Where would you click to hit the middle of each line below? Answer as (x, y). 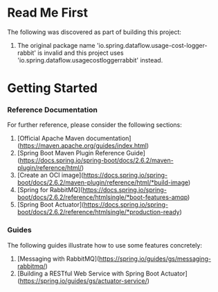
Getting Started (53, 88)
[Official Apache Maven (51, 138)
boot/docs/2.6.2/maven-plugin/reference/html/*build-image (103, 182)
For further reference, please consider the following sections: (94, 125)
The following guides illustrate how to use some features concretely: (105, 245)
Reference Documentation (53, 110)
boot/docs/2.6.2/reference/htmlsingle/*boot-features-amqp (102, 197)
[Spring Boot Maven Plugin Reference (71, 153)
